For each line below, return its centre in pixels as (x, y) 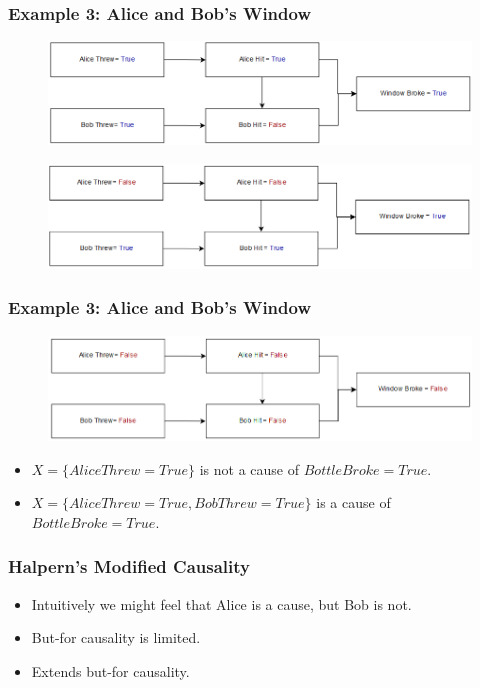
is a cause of (353, 502)
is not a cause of (249, 468)
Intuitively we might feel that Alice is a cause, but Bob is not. (221, 603)
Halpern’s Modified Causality (129, 566)
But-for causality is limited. (116, 637)
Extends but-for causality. (110, 670)
